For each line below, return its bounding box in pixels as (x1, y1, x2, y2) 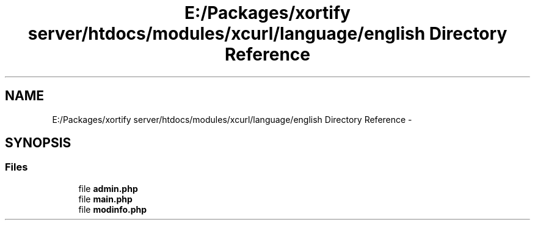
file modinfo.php (78, 204, 147, 215)
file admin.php (78, 183, 138, 194)
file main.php (78, 193, 133, 204)
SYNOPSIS (5, 135, 71, 151)
